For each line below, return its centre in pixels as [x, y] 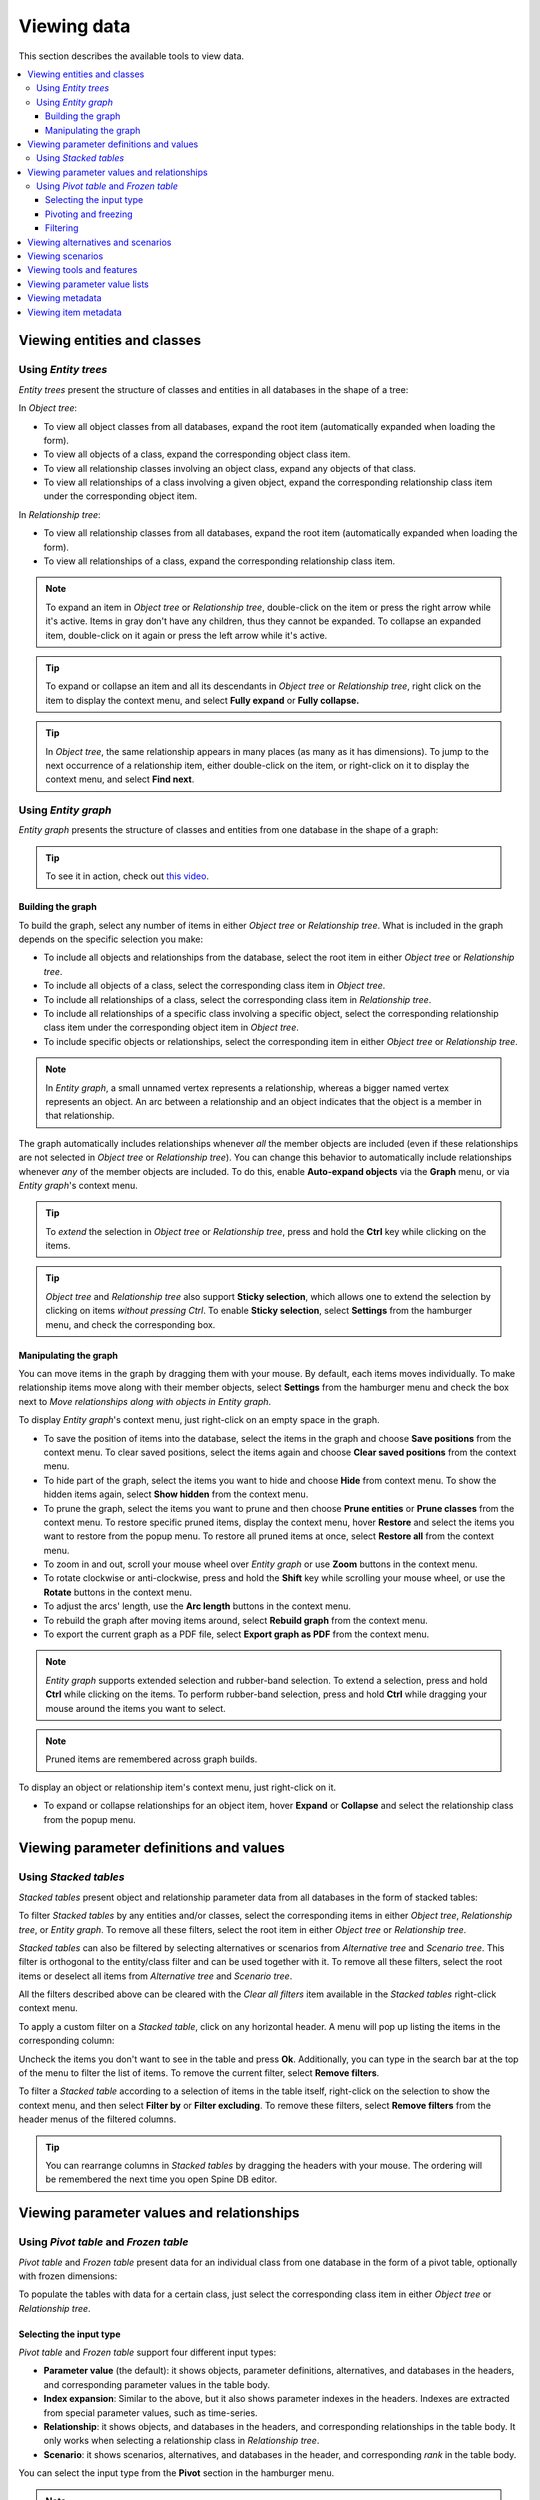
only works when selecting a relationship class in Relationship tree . [181, 2441]
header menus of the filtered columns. [97, 2119]
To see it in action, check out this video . [127, 876]
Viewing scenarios [65, 256]
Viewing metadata [64, 298]
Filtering [62, 228]
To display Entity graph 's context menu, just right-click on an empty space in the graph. [199, 1420]
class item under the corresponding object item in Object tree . [171, 1027]
